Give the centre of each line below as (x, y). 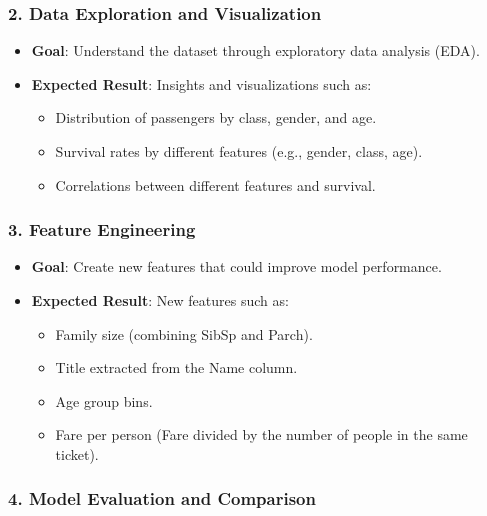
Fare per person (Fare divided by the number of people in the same (261, 434)
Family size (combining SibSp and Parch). (184, 333)
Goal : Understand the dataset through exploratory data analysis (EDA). (255, 50)
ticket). (77, 453)
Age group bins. (104, 400)
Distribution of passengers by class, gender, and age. (216, 117)
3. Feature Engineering (102, 229)
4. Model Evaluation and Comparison (162, 498)
